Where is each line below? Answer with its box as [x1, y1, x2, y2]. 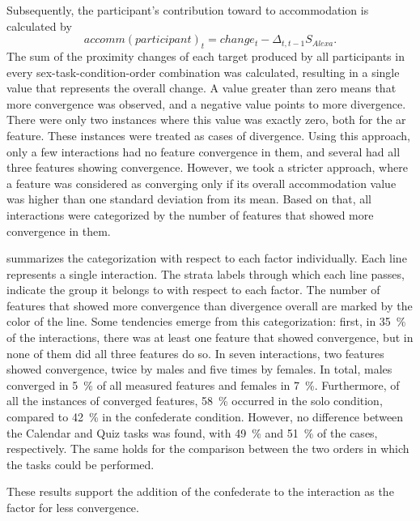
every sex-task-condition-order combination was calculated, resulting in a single [6, 63, 400, 80]
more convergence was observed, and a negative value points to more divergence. [6, 95, 406, 112]
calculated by [6, 17, 72, 34]
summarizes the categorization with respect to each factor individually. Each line [6, 250, 407, 267]
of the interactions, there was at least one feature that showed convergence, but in [6, 329, 414, 346]
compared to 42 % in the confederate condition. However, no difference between [6, 408, 404, 425]
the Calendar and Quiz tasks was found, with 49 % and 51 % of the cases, [6, 424, 378, 441]
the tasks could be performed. [6, 455, 155, 472]
